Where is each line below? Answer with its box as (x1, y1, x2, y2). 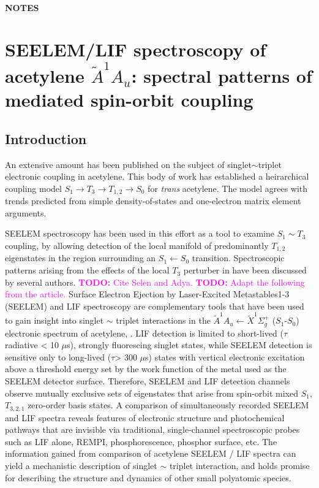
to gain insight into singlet (5, 314, 104, 327)
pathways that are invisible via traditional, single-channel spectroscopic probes (5, 423, 300, 436)
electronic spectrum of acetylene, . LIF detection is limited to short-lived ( (5, 326, 283, 339)
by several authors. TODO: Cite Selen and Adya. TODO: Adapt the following (5, 275, 305, 288)
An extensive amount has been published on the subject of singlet (5, 158, 252, 170)
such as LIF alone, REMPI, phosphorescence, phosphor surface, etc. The (5, 435, 277, 448)
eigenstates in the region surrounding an (5, 251, 156, 264)
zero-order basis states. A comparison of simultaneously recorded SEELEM (28, 398, 309, 411)
